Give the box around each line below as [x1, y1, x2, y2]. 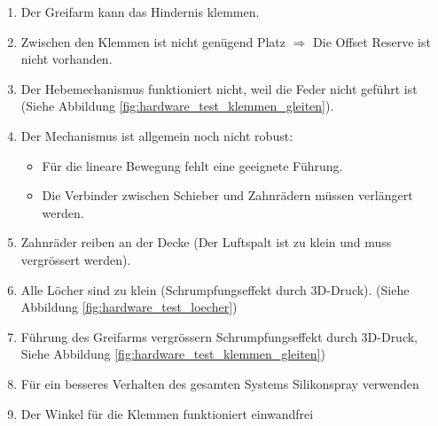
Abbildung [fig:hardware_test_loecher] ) [20, 298, 238, 316]
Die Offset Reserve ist [313, 32, 431, 50]
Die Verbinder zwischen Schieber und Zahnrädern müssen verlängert [42, 186, 413, 205]
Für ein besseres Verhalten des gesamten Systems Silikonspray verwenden [20, 374, 419, 392]
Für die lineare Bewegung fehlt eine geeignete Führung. [42, 156, 343, 174]
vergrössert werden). [20, 250, 131, 268]
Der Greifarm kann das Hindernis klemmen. [20, 3, 260, 20]
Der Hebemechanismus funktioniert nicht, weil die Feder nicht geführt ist [20, 79, 418, 97]
